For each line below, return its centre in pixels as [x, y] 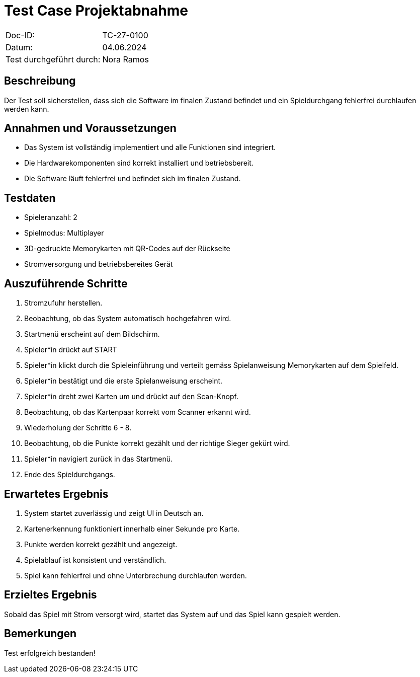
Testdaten [30, 198]
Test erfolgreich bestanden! [50, 653]
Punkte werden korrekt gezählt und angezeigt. [101, 544]
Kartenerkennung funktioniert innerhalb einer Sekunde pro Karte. [132, 529]
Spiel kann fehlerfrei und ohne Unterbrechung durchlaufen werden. [136, 575]
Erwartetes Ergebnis [56, 494]
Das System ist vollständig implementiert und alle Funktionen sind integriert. [150, 147]
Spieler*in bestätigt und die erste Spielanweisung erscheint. [123, 381]
